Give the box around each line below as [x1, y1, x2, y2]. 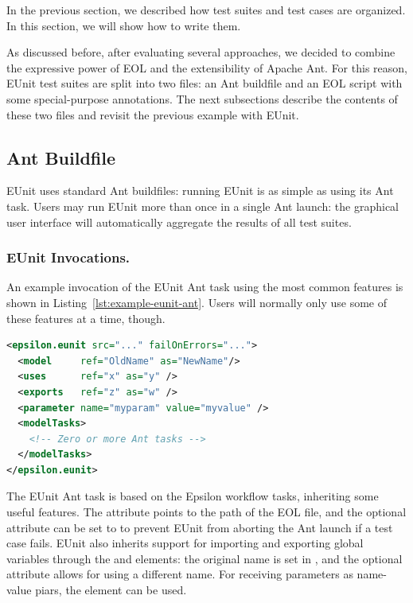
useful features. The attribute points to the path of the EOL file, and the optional [6, 504, 407, 520]
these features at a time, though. [6, 309, 166, 326]
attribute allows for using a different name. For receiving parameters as [6, 566, 353, 582]
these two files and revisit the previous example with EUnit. [6, 106, 299, 123]
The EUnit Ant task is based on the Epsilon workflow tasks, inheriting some [6, 488, 379, 504]
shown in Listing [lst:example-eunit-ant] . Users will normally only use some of [6, 294, 387, 310]
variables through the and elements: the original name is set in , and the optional [6, 550, 403, 566]
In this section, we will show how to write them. [6, 17, 241, 33]
